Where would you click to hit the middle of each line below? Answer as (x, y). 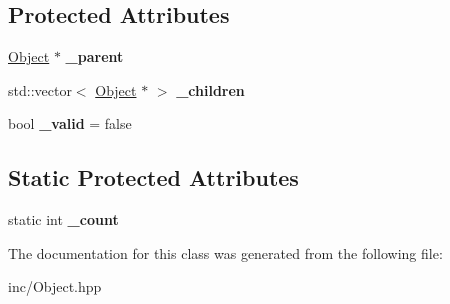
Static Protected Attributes (153, 177)
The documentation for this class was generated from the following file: (225, 252)
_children (210, 89)
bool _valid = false (70, 123)
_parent (94, 56)
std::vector (40, 89)
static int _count (63, 219)
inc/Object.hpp (55, 286)
